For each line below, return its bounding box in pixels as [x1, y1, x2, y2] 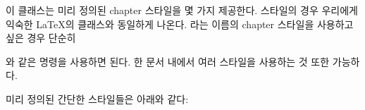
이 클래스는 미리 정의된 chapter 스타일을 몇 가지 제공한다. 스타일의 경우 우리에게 [6, 3, 358, 17]
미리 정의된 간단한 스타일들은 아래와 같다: [6, 91, 189, 106]
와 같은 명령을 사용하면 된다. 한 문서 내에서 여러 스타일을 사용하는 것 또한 [6, 54, 330, 68]
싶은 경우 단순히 [6, 30, 76, 45]
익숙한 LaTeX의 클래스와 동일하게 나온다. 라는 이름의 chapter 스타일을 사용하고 [6, 16, 354, 31]
